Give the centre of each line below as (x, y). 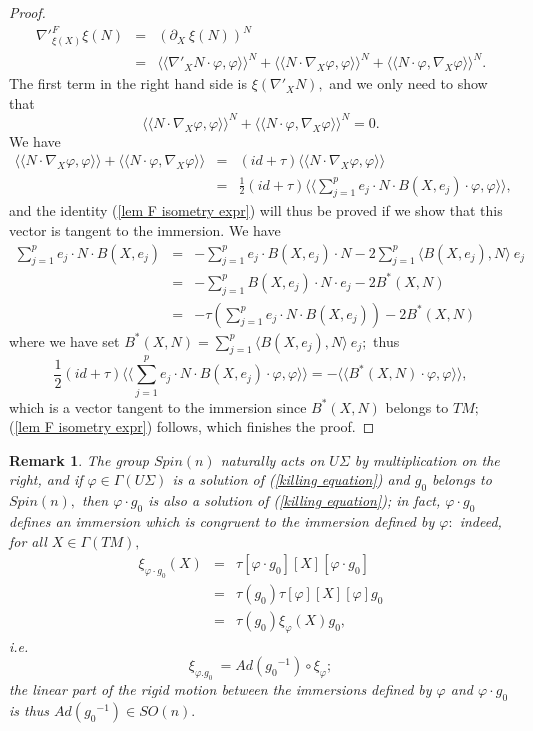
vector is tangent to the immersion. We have (145, 229)
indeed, (480, 520)
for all (28, 540)
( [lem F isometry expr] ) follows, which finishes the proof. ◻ (192, 426)
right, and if (46, 479)
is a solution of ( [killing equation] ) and (291, 479)
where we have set (64, 340)
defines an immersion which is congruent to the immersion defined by (222, 520)
